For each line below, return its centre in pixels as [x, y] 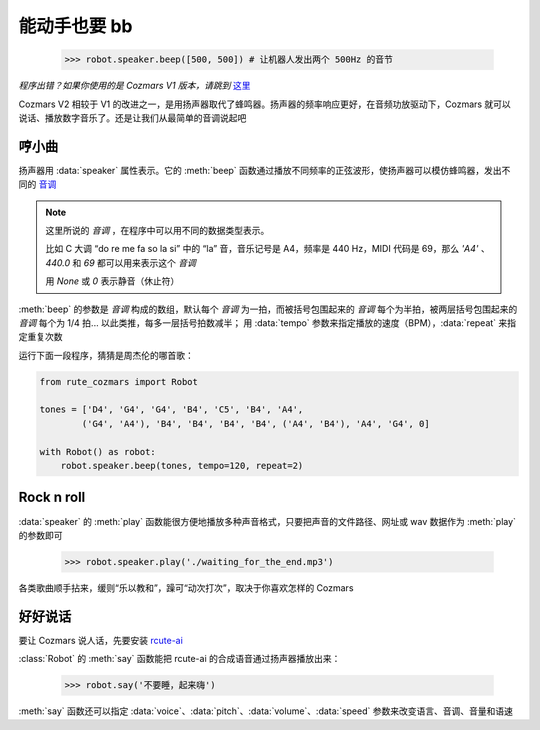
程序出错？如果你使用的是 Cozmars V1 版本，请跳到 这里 [134, 86]
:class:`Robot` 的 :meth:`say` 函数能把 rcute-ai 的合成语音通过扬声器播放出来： [179, 659]
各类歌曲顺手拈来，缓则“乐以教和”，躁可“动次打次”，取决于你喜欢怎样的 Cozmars [186, 587]
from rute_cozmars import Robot [119, 381]
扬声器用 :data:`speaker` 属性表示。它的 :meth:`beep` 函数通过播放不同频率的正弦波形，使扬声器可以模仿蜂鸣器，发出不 [264, 170]
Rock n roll [52, 497]
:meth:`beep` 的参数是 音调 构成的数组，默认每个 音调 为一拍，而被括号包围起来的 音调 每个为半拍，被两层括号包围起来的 [268, 309]
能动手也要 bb [75, 26]
